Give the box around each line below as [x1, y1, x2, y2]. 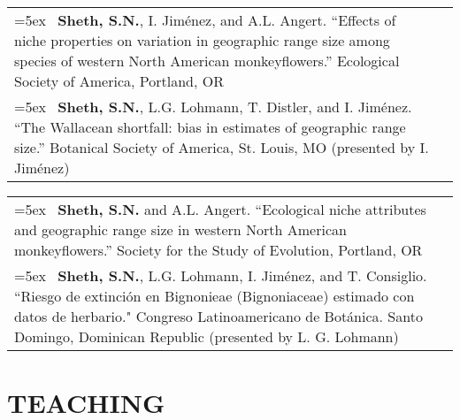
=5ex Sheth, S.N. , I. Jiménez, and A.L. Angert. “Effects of [14, 10, 396, 30]
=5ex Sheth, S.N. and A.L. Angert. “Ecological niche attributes [14, 199, 426, 219]
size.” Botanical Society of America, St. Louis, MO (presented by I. [14, 137, 429, 157]
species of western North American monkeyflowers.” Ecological [14, 50, 400, 71]
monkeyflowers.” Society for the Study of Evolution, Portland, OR [14, 240, 423, 260]
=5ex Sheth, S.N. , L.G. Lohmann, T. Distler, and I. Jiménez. [14, 96, 412, 117]
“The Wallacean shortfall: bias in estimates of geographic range [14, 117, 406, 137]
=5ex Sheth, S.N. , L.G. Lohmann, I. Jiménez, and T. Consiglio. [14, 265, 427, 286]
